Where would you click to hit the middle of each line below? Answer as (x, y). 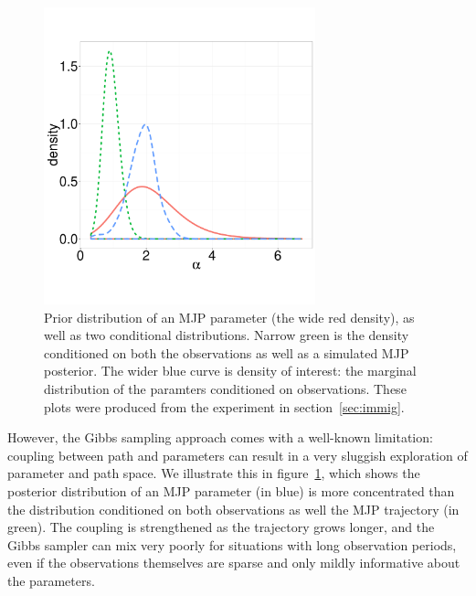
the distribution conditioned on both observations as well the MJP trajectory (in (233, 509)
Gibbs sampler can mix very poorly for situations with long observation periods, (232, 544)
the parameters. (51, 580)
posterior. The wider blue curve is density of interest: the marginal (230, 371)
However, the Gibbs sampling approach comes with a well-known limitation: (220, 437)
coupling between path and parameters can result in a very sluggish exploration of (238, 455)
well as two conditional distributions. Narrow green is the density (227, 335)
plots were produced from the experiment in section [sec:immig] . (224, 406)
